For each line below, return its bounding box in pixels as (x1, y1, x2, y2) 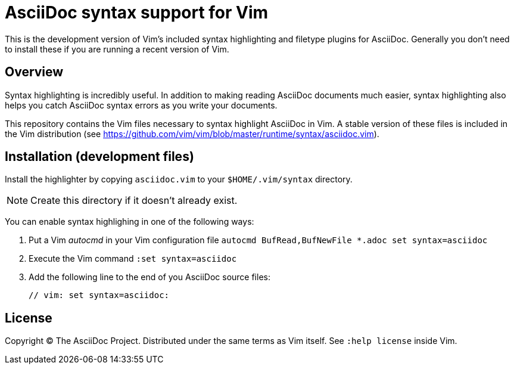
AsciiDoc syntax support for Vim (5, 2, 269, 23)
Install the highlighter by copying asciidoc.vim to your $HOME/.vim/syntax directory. (5, 174, 353, 185)
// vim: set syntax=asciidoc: (29, 290, 170, 300)
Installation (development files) (5, 149, 194, 165)
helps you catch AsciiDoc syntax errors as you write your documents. (5, 100, 278, 110)
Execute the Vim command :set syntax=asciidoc (29, 253, 237, 264)
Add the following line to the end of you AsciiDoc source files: (29, 272, 270, 283)
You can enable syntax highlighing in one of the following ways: (5, 216, 254, 227)
